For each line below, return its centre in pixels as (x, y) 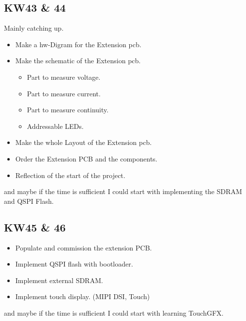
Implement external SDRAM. (59, 280)
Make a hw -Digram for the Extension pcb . (78, 44)
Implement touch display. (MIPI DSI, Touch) (83, 296)
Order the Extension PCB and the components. (86, 158)
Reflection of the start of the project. (70, 175)
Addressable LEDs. (55, 126)
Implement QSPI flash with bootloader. (74, 264)
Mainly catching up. (34, 28)
